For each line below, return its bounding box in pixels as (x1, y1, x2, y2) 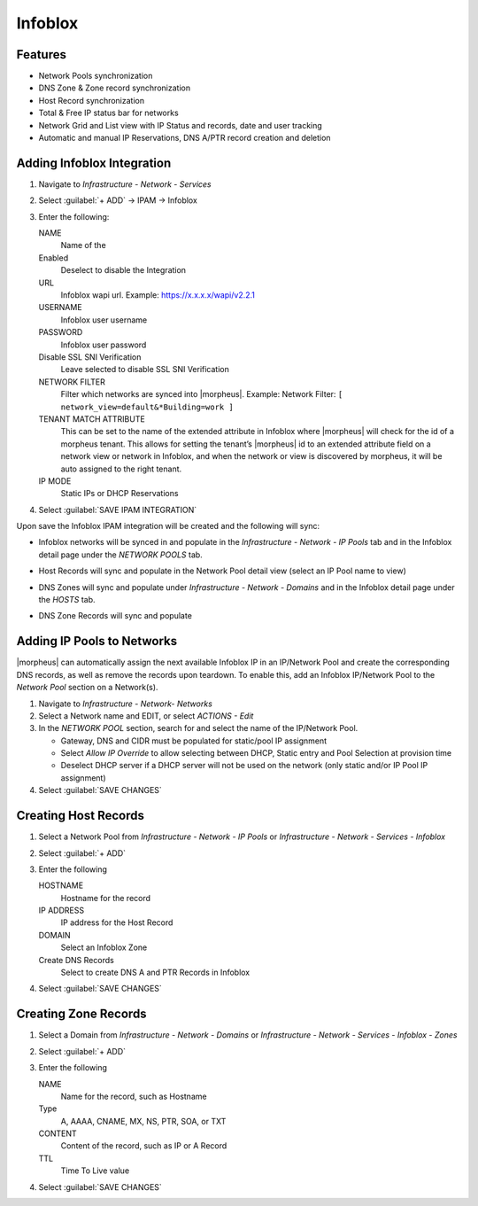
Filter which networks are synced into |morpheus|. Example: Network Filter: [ (60, 389, 343, 400)
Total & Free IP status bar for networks (38, 107, 179, 119)
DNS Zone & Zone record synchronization (38, 82, 190, 93)
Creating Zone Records (16, 1007, 147, 1022)
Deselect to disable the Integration (60, 265, 186, 276)
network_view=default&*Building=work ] (60, 401, 234, 412)
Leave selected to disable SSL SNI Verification (60, 364, 229, 375)
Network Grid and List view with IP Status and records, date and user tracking (38, 120, 322, 130)
